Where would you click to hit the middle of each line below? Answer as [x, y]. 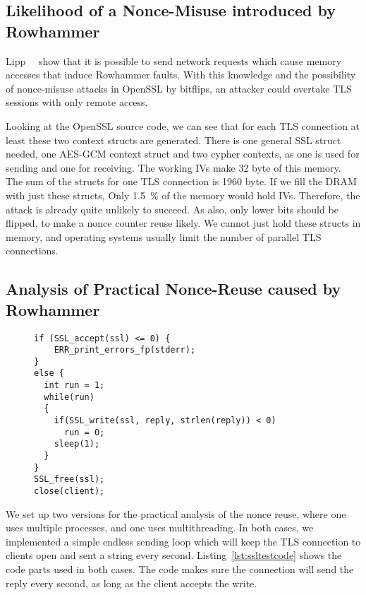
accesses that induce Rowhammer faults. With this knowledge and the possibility [181, 75]
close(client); [69, 491]
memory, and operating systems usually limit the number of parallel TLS [164, 236]
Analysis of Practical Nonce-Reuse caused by [173, 289]
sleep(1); [77, 444]
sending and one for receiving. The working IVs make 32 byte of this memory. [173, 167]
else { [49, 373]
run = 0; [84, 432]
